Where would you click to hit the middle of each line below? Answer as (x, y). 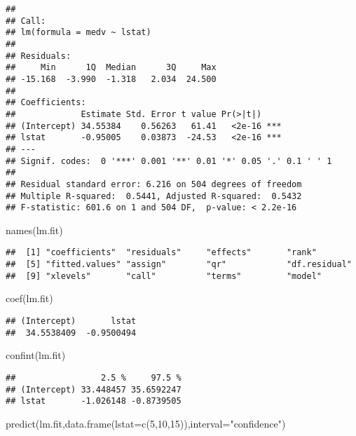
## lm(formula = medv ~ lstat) (78, 33)
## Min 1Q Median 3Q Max (111, 68)
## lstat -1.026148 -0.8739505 (94, 401)
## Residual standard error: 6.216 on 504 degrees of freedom (154, 184)
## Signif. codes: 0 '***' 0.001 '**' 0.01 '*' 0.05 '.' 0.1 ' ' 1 (169, 161)
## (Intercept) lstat (71, 321)
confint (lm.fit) (36, 355)
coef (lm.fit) (29, 298)
